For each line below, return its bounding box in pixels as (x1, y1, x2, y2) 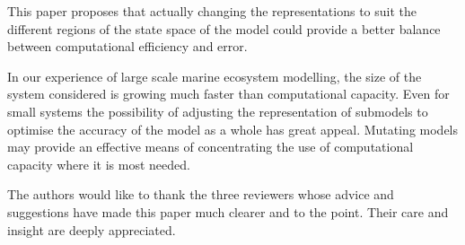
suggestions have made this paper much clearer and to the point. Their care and (7, 202, 449, 221)
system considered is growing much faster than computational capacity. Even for (7, 84, 450, 103)
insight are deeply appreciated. (7, 220, 176, 239)
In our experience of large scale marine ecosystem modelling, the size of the (7, 66, 422, 85)
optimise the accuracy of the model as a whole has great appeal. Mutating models (7, 119, 459, 138)
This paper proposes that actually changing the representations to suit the (7, 2, 417, 20)
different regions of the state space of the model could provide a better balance (7, 19, 441, 38)
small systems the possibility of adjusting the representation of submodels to (7, 101, 428, 120)
